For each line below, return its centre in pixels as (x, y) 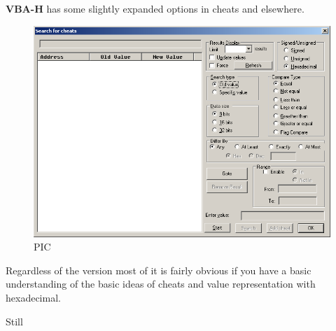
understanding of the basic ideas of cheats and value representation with (161, 284)
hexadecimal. (33, 298)
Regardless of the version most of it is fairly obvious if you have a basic (159, 270)
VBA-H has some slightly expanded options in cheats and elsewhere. (155, 8)
